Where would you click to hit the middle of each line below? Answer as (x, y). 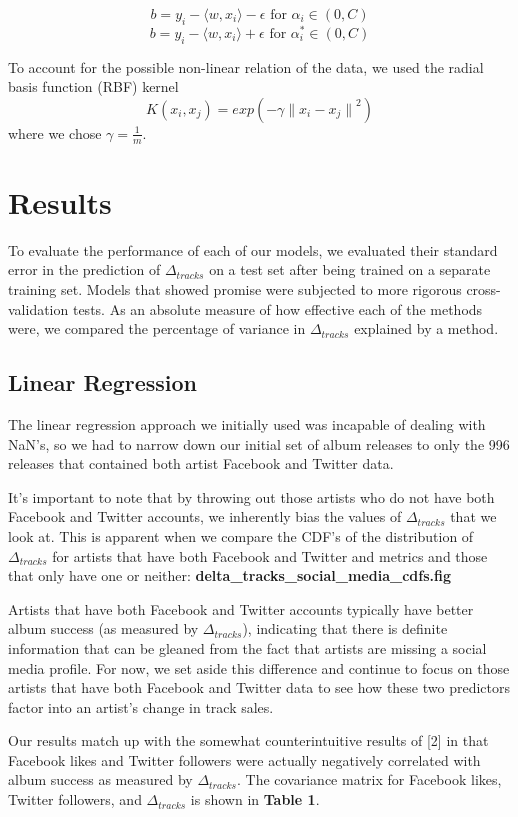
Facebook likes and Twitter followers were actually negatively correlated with (244, 759)
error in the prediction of (84, 269)
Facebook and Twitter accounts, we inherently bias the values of (205, 516)
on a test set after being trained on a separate (350, 269)
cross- (483, 289)
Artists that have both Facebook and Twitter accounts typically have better (241, 608)
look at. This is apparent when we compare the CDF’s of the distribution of (241, 535)
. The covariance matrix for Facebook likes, (369, 779)
